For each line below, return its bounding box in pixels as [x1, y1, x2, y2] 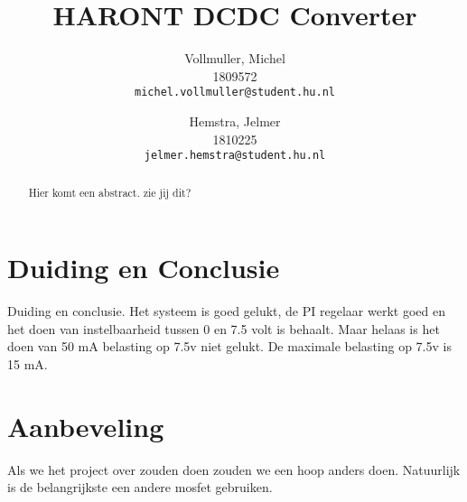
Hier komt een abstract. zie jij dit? [28, 184, 191, 200]
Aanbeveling [7, 407, 164, 444]
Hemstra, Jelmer [189, 111, 281, 130]
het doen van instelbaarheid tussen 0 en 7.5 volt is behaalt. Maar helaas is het [7, 319, 440, 338]
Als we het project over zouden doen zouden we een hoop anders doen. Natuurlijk [7, 460, 461, 479]
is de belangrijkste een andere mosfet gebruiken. [7, 478, 273, 497]
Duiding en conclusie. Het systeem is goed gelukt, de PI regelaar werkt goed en [7, 302, 445, 321]
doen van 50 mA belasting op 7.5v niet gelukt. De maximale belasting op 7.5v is [7, 337, 452, 356]
